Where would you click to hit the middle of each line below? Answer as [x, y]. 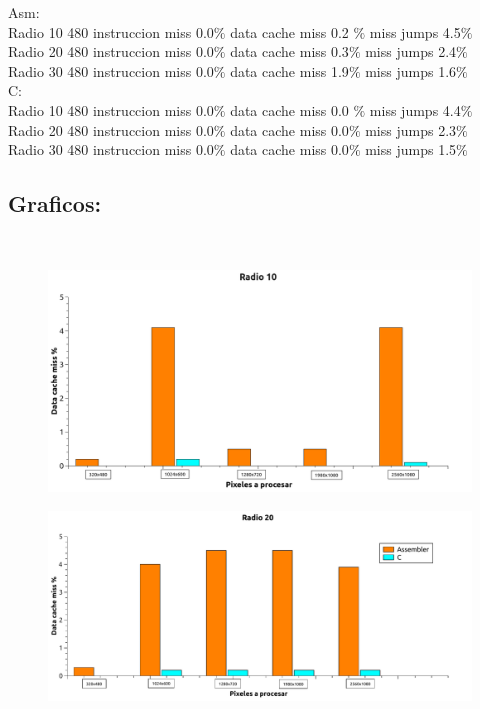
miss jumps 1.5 [411, 149]
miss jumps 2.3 [411, 129]
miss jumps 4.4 [415, 109]
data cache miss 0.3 [289, 51]
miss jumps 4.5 [415, 31]
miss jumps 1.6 [411, 70]
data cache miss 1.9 [289, 70]
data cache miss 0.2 [289, 31]
